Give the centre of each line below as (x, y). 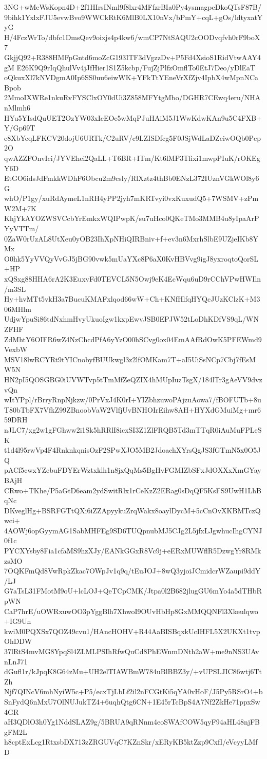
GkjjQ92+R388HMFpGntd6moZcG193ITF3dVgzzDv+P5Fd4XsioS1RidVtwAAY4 (132, 57)
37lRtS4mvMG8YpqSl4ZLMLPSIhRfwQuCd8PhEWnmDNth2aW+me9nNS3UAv (132, 651)
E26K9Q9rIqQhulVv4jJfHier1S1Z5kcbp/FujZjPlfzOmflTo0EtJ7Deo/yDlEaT (136, 67)
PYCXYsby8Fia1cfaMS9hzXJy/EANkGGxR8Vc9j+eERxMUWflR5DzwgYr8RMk (133, 551)
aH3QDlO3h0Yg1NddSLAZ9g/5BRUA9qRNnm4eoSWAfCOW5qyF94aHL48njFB (132, 722)
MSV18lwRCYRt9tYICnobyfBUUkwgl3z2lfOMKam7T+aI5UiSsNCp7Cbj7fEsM (130, 359)
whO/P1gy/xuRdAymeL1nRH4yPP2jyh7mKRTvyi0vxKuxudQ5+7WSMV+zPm (131, 198)
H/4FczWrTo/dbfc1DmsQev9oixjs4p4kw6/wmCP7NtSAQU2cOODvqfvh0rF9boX (132, 37)
